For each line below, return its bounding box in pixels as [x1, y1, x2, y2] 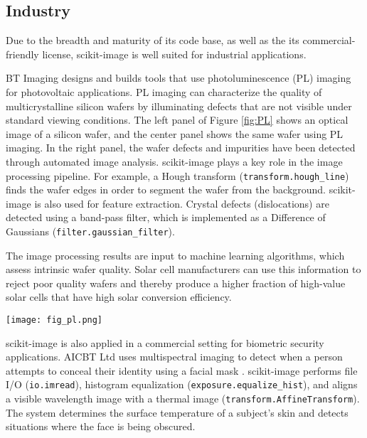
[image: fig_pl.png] [6, 315, 103, 326]
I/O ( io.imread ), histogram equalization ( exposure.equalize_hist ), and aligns [6, 377, 358, 392]
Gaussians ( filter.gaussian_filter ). [6, 223, 175, 238]
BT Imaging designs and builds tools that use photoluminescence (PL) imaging [6, 70, 351, 85]
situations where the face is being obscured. [6, 419, 196, 434]
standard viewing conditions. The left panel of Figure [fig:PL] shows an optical [6, 112, 349, 127]
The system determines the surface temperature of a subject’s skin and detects [6, 405, 349, 420]
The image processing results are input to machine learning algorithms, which [6, 247, 345, 262]
